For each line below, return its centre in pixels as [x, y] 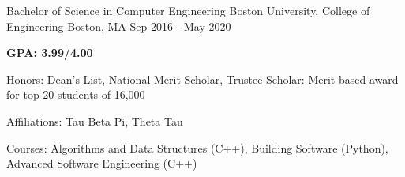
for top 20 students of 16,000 [76, 94]
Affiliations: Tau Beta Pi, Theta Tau [95, 121]
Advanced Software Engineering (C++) [102, 163]
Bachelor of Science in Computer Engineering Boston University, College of [188, 10]
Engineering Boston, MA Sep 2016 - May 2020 [119, 26]
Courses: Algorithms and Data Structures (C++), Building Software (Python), [197, 147]
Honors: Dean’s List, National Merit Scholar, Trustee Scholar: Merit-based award [202, 79]
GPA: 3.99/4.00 [50, 53]
